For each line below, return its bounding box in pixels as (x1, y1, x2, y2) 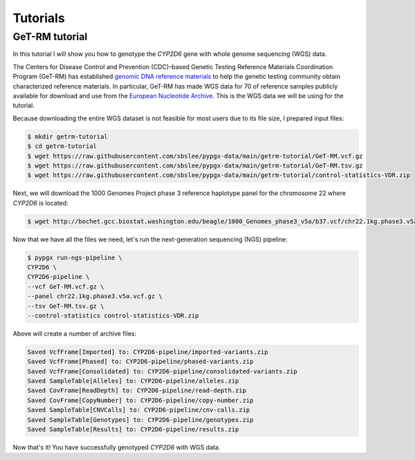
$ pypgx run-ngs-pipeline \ (27, 253, 122, 261)
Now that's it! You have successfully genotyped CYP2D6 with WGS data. (12, 443, 221, 452)
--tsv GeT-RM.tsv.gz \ (27, 302, 104, 310)
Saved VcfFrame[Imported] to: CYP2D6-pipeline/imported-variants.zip (27, 348, 268, 356)
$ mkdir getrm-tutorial (27, 132, 109, 140)
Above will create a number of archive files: (12, 329, 137, 338)
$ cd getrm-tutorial (27, 142, 97, 150)
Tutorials (12, 10, 65, 26)
